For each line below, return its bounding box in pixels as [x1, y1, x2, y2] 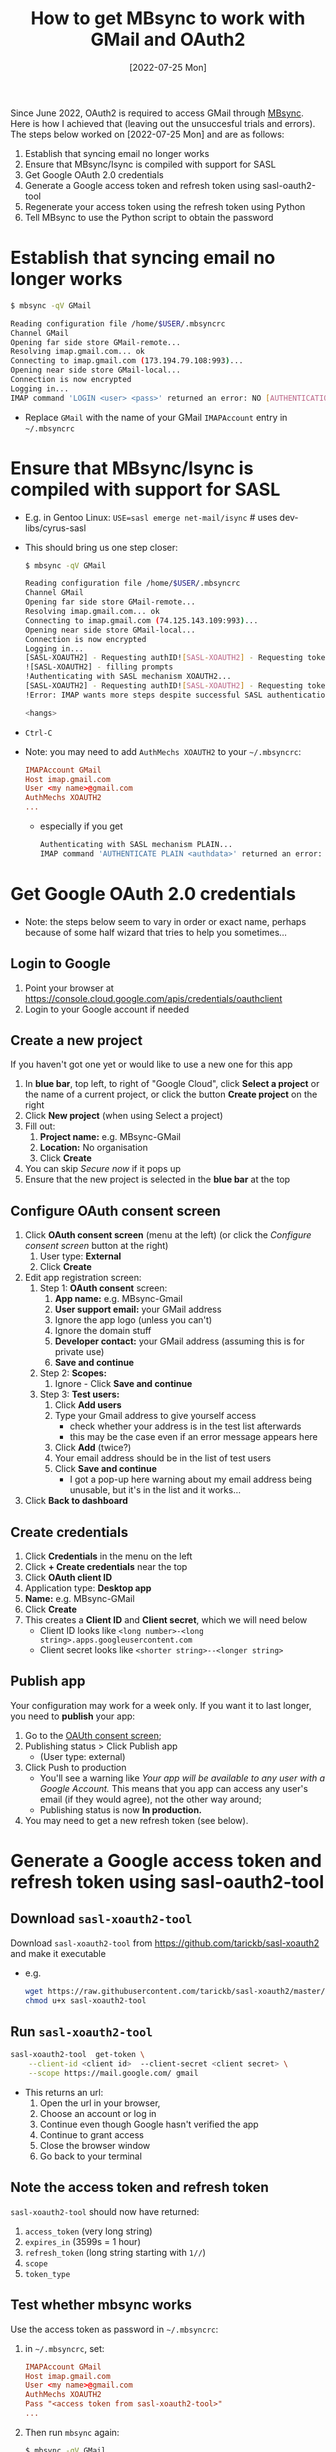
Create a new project [10, 1032, 143, 1049]
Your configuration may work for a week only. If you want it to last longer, [10, 1699, 312, 1711]
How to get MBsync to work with [30, 7, 306, 30]
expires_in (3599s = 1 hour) [24, 2235, 142, 2247]
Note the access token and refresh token [10, 2179, 270, 2196]
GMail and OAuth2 [90, 28, 246, 51]
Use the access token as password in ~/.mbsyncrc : [10, 2323, 219, 2335]
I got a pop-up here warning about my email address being [69, 1473, 313, 1486]
